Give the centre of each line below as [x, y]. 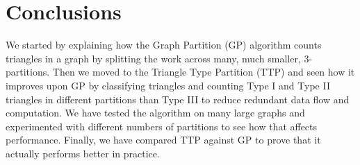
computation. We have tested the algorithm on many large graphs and [155, 113]
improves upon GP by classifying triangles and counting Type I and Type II [168, 85]
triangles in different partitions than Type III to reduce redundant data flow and [178, 99]
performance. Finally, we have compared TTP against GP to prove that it [163, 140]
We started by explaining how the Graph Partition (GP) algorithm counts [164, 45]
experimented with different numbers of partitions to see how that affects [162, 126]
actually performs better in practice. [83, 153]
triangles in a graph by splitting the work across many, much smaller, [153, 58]
